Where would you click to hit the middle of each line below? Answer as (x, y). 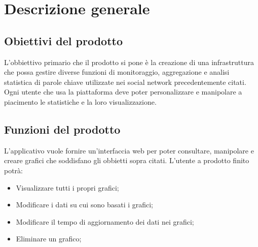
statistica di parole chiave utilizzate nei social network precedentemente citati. (125, 82)
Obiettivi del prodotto (63, 40)
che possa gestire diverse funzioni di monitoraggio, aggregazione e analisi (117, 72)
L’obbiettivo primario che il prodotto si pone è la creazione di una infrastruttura (129, 62)
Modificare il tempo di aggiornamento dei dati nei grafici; (105, 221)
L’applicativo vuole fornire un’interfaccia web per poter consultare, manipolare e (129, 150)
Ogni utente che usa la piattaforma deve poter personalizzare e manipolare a (123, 92)
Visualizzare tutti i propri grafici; (67, 187)
